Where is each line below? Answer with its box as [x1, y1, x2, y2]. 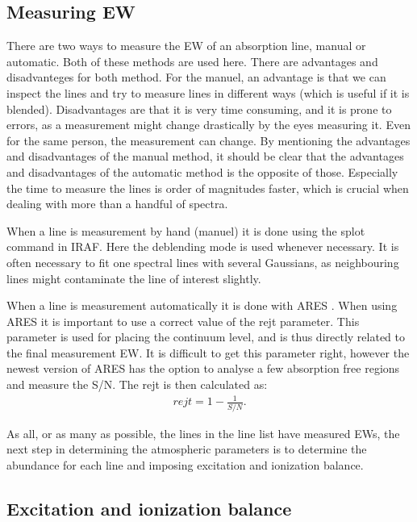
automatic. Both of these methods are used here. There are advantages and [6, 52, 378, 69]
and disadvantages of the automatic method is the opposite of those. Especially [6, 163, 398, 180]
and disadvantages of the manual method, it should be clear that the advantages [6, 148, 404, 165]
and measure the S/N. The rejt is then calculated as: [6, 376, 268, 393]
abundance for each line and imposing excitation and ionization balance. [6, 456, 364, 473]
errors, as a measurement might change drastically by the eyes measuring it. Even [6, 116, 411, 133]
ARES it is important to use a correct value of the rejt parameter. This [6, 312, 360, 329]
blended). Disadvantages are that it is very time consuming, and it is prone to [6, 100, 392, 117]
